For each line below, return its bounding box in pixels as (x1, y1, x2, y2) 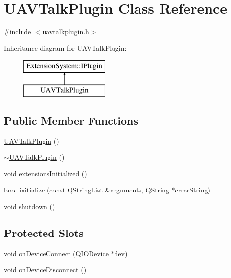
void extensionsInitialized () (4, 168, 87, 178)
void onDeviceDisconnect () (4, 264, 87, 275)
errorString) (175, 185, 210, 195)
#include (4, 26, 31, 37)
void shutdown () (4, 201, 55, 212)
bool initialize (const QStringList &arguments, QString (4, 185, 169, 195)
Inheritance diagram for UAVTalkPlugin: (4, 43, 127, 53)
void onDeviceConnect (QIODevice (4, 248, 109, 258)
